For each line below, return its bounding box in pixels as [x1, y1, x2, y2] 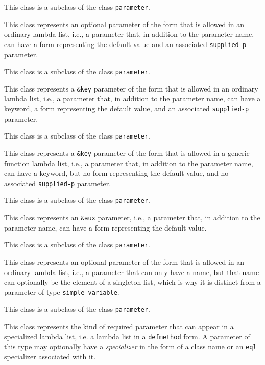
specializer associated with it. [4, 351, 96, 361]
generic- [227, 147, 252, 158]
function [4, 157, 30, 168]
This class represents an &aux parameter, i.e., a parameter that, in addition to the [4, 212, 260, 223]
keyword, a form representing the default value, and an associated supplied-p [4, 103, 249, 113]
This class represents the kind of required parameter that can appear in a [4, 321, 234, 332]
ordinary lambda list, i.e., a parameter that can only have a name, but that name [4, 266, 259, 277]
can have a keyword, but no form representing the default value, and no [4, 168, 229, 178]
